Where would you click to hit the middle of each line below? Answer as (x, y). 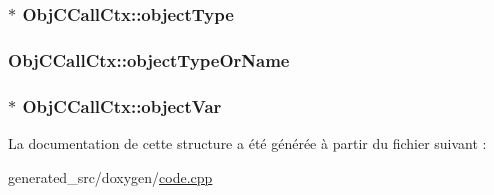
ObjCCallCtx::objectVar (122, 105)
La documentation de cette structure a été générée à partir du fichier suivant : (247, 142)
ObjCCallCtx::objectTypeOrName (149, 59)
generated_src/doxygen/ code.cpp (110, 176)
